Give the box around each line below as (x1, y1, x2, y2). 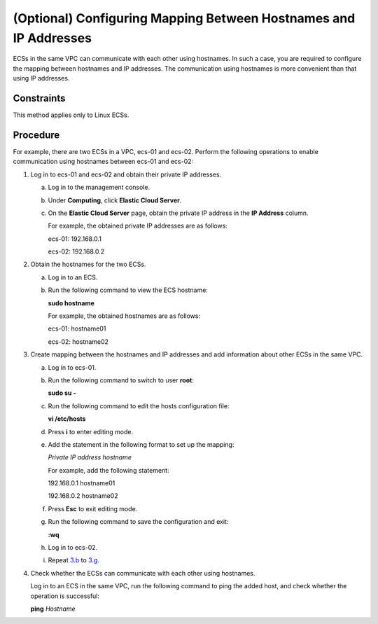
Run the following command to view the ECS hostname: (48, 286, 208, 294)
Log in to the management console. (48, 183, 150, 192)
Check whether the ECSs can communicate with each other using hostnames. (30, 569, 255, 577)
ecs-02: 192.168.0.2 (48, 247, 105, 256)
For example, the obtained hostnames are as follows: (48, 312, 201, 320)
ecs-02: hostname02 (48, 337, 108, 346)
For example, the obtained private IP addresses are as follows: (48, 221, 227, 230)
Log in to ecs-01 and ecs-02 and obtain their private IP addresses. (30, 170, 222, 179)
